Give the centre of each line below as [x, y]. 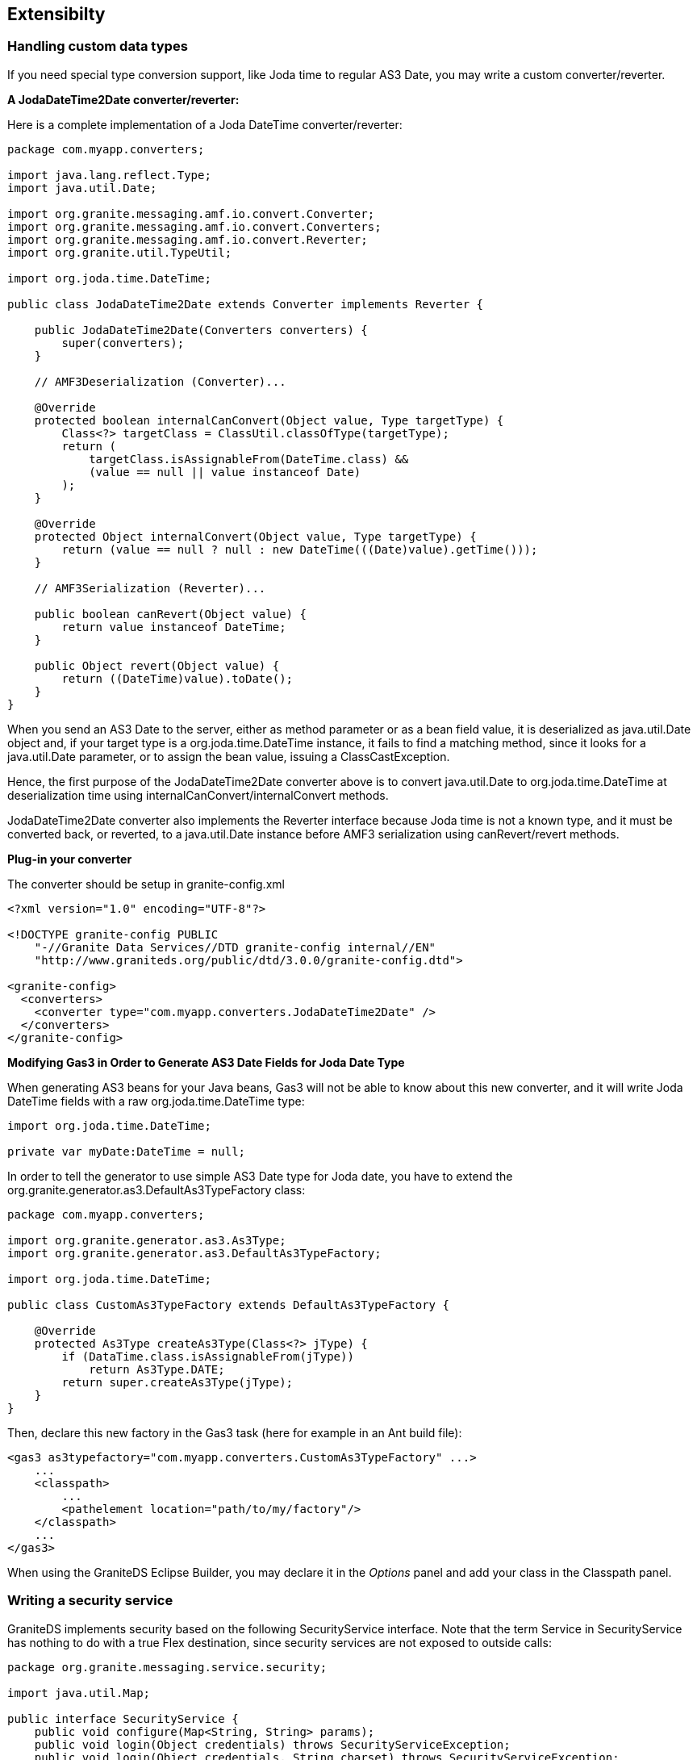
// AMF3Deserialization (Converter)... [160, 381]
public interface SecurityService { [123, 1718]
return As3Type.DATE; [157, 1369]
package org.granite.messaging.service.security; [167, 1667]
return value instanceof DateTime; [174, 627]
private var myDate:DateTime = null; [127, 1151]
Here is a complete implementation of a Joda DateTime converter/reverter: [205, 124]
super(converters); [123, 343]
